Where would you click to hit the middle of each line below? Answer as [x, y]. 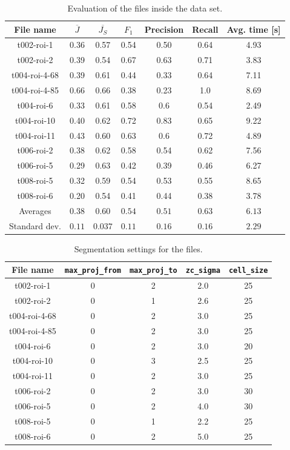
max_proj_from [93, 271]
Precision [164, 29]
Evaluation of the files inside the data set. [145, 8]
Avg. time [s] [254, 29]
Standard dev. [35, 225]
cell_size [248, 271]
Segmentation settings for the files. [138, 248]
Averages [35, 210]
